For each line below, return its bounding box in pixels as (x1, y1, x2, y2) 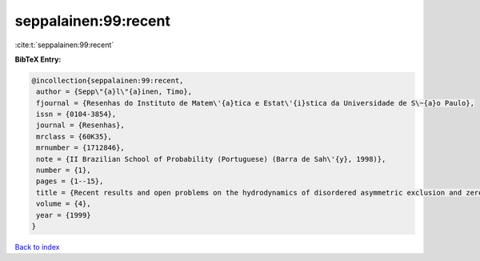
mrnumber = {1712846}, (36, 143, 126, 152)
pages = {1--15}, (36, 177, 104, 186)
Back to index (14, 242, 60, 251)
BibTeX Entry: (14, 54, 62, 64)
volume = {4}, (36, 199, 91, 208)
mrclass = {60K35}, (36, 132, 112, 141)
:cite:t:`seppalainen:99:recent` (14, 40, 114, 50)
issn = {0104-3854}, (36, 110, 117, 119)
